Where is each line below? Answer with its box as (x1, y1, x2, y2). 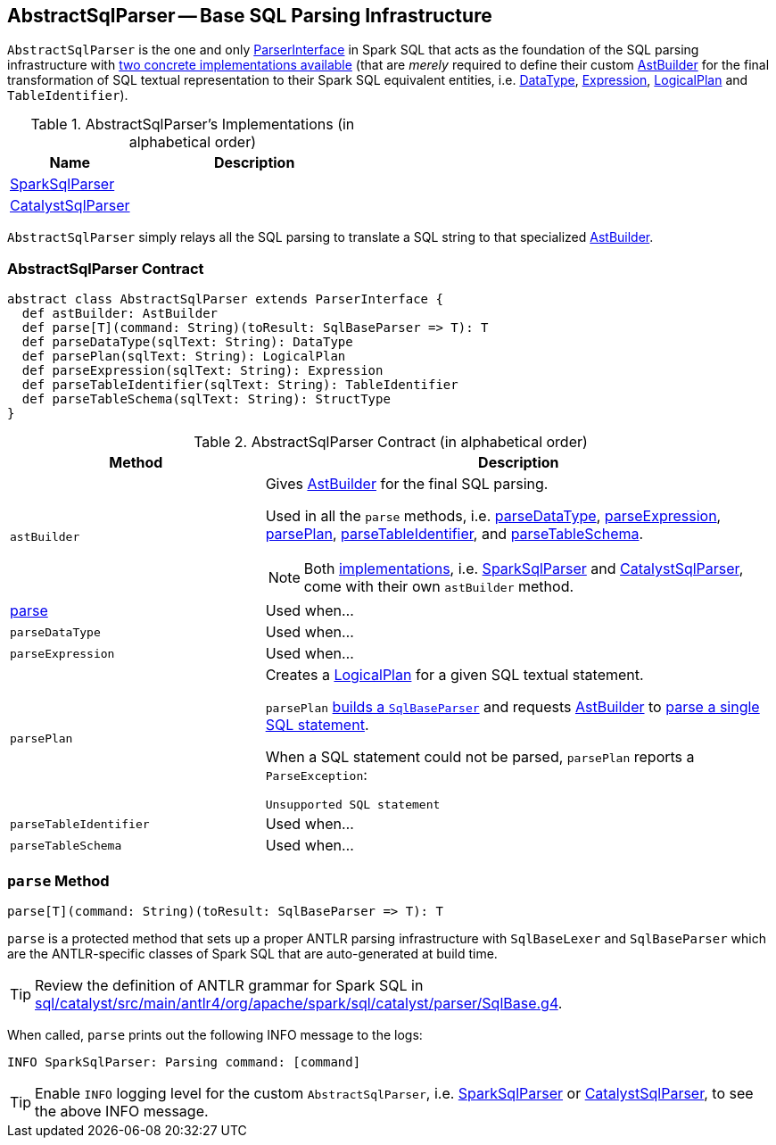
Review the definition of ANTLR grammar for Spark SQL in (35, 975, 424, 994)
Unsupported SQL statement (265, 798, 441, 812)
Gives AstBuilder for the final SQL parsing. (265, 475, 549, 494)
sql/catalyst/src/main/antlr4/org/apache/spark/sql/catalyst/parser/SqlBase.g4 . (35, 993, 563, 1012)
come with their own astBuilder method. (303, 577, 574, 596)
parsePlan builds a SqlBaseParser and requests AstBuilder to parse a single (265, 698, 760, 717)
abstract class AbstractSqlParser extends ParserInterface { (7, 292, 443, 307)
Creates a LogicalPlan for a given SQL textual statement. (265, 666, 644, 685)
